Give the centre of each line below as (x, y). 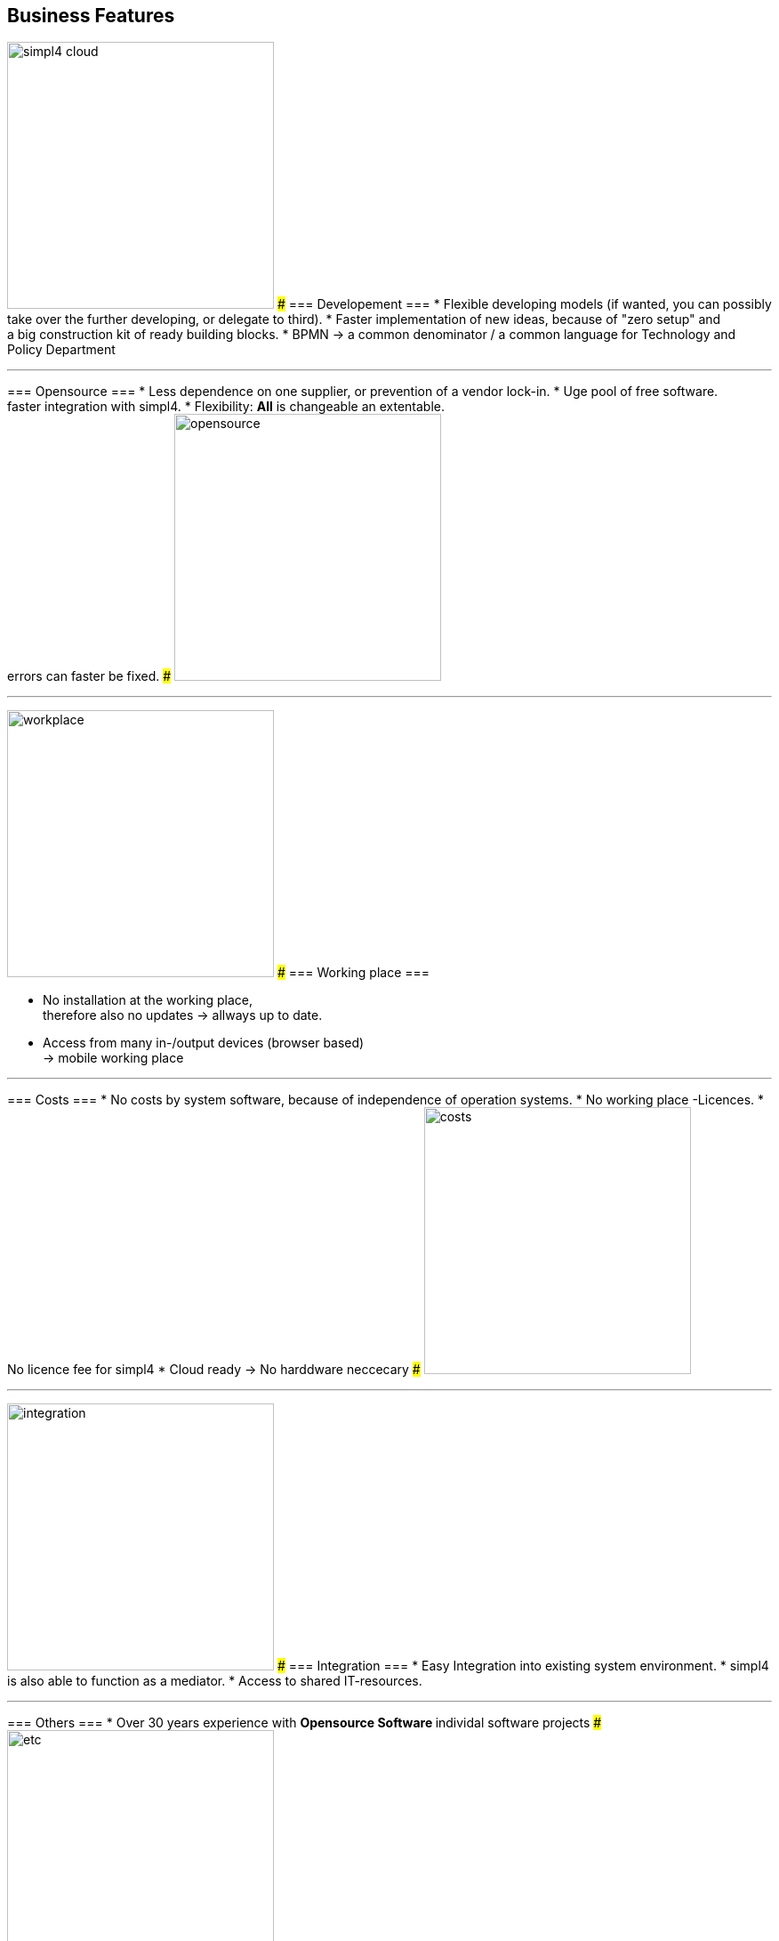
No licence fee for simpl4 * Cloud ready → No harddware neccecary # (214, 1370)
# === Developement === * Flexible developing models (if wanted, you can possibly (524, 304)
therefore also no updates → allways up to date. (183, 1015)
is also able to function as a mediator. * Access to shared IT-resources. (215, 1681)
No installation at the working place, (148, 1000)
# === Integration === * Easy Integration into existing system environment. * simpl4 (523, 1666)
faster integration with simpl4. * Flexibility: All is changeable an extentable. (226, 407)
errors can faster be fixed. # (89, 676)
